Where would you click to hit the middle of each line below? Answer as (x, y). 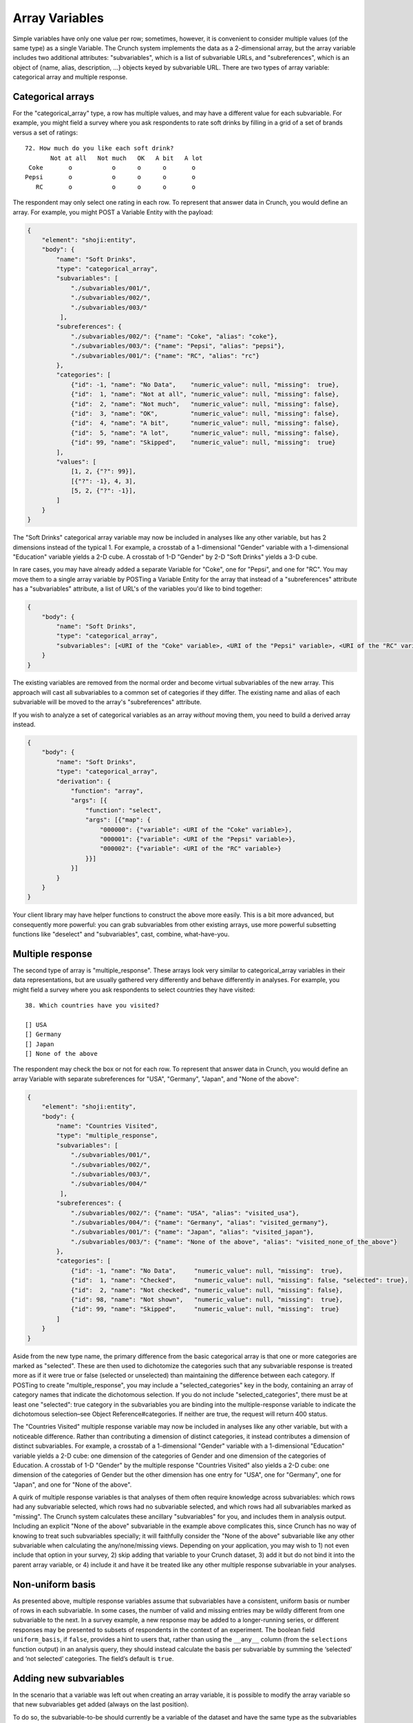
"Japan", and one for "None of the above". (72, 1485)
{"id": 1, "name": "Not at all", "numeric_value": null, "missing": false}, (205, 394)
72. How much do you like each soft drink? (99, 149)
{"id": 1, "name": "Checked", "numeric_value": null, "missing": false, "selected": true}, (240, 1281)
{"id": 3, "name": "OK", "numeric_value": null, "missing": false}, (205, 413)
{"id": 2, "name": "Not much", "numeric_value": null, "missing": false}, (205, 404)
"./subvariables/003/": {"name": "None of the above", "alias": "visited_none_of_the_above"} (234, 1242)
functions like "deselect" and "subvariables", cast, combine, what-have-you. (121, 935)
